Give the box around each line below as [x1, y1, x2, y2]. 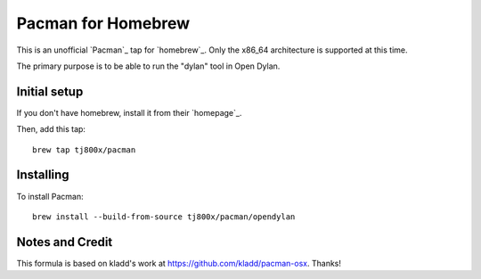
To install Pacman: [16, 191, 84, 201]
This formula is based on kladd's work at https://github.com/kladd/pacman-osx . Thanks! [16, 258, 342, 268]
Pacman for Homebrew [16, 13, 191, 33]
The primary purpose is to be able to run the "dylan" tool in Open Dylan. [16, 61, 281, 71]
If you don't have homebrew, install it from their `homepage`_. [16, 107, 242, 118]
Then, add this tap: [16, 124, 86, 135]
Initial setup [16, 84, 84, 99]
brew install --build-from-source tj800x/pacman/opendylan [32, 211, 296, 222]
